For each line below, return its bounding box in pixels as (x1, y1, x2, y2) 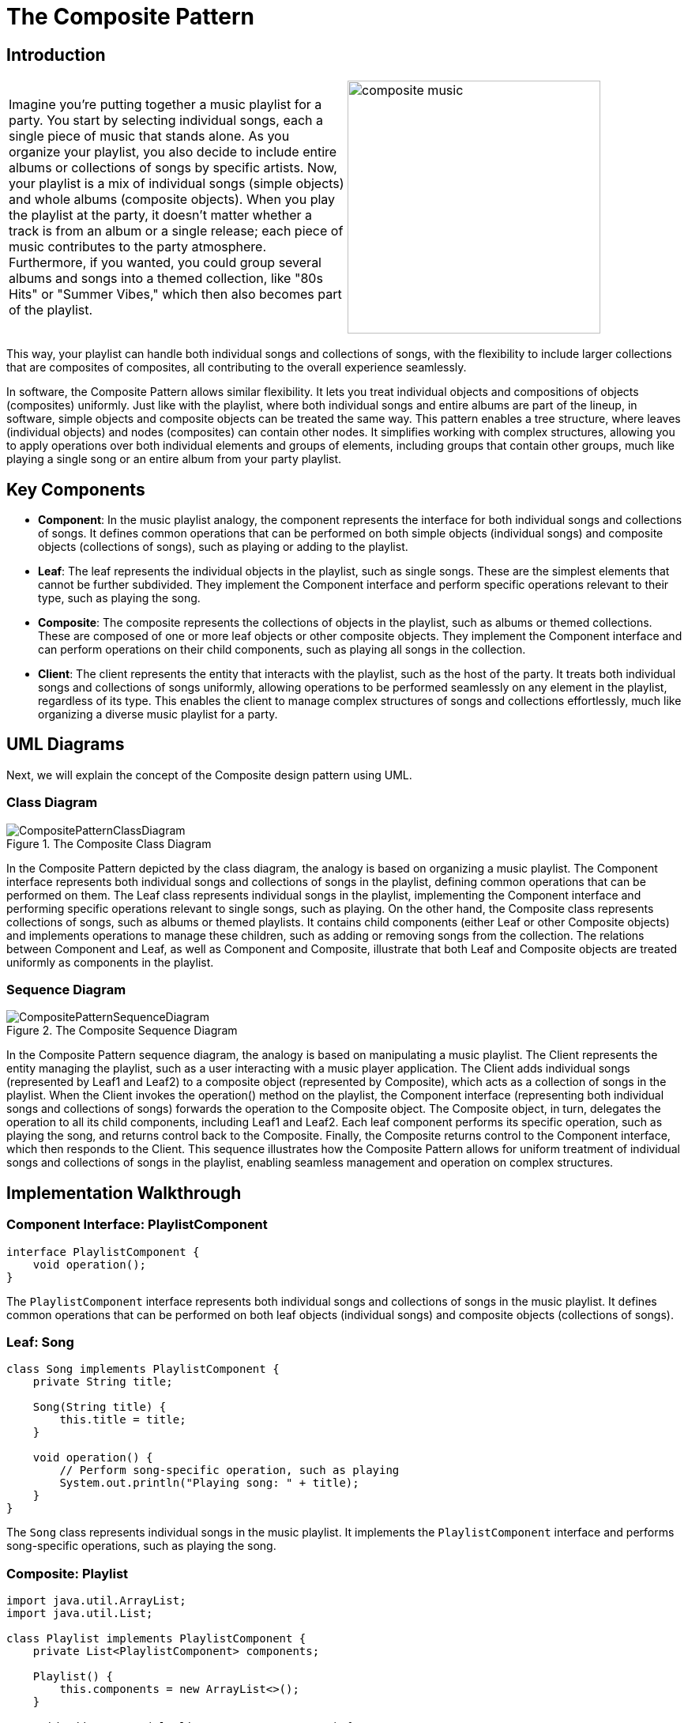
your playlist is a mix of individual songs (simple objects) (9, 175, 344, 192)
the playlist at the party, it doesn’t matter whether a (9, 207, 312, 224)
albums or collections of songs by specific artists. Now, (9, 160, 337, 176)
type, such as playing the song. (38, 591, 201, 605)
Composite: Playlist (6, 1565, 129, 1582)
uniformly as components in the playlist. (6, 955, 214, 969)
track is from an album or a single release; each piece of (9, 223, 344, 239)
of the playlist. (9, 302, 93, 319)
